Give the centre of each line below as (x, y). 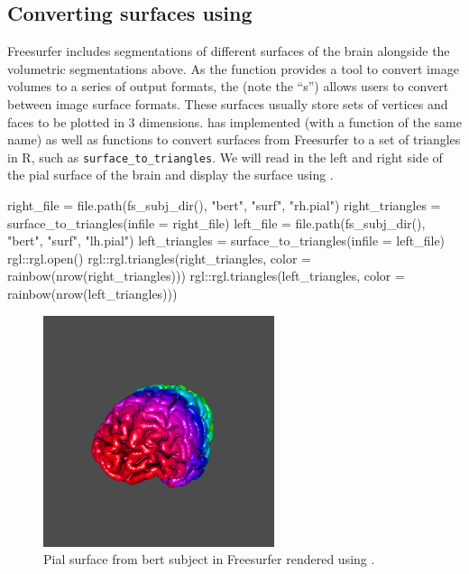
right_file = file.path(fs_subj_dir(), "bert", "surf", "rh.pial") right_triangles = (224, 205)
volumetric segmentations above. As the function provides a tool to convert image (233, 68)
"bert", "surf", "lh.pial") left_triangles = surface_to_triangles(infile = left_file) (226, 241)
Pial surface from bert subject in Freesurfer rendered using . (209, 559)
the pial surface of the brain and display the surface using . (170, 175)
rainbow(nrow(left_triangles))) (92, 293)
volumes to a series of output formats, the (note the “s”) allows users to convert (228, 86)
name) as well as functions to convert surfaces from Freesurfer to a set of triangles (234, 139)
